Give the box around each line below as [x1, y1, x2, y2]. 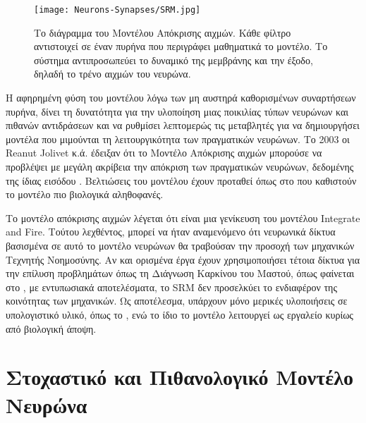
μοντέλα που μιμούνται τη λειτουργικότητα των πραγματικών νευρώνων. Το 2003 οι [6, 131, 350, 146]
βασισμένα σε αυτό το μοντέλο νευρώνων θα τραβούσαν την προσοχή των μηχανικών [6, 238, 355, 252]
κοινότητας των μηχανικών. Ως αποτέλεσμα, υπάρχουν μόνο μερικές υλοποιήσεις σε [6, 293, 348, 308]
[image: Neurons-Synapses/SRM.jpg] [34, 5, 201, 15]
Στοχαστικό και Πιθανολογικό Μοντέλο [6, 362, 353, 391]
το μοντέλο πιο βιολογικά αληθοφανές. [6, 187, 164, 202]
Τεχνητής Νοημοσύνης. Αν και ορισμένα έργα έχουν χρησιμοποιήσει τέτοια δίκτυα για [6, 252, 360, 266]
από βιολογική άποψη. [6, 321, 97, 336]
